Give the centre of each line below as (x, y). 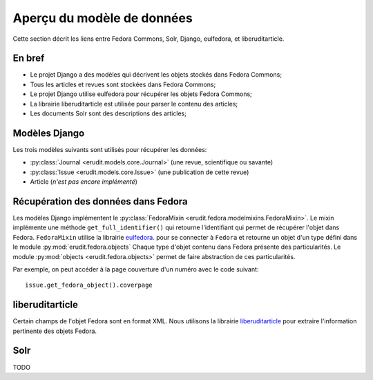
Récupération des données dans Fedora (100, 201)
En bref (29, 58)
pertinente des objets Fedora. (55, 331)
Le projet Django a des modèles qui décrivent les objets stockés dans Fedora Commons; (156, 75)
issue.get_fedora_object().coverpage (89, 285)
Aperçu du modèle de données (103, 18)
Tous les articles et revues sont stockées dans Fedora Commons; (123, 84)
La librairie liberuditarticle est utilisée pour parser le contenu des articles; (134, 104)
